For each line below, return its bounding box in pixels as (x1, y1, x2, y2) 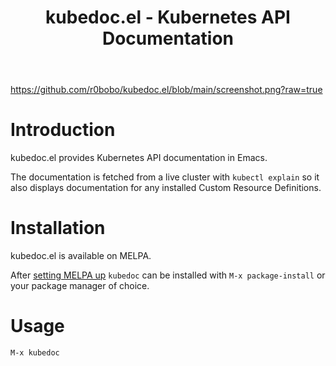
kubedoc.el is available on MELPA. (10, 250, 152, 262)
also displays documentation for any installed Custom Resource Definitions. (10, 182, 322, 194)
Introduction (10, 119, 116, 141)
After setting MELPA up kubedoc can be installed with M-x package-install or (10, 269, 326, 281)
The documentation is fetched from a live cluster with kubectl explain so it (10, 171, 320, 183)
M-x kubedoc (10, 348, 60, 358)
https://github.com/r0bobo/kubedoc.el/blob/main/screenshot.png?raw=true (10, 84, 323, 96)
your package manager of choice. (10, 280, 150, 292)
